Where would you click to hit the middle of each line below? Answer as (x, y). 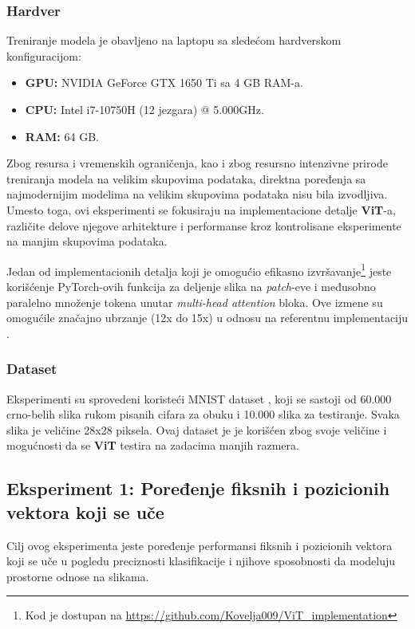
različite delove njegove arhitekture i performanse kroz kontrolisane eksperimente (204, 225)
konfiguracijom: (44, 55)
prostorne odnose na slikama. (78, 576)
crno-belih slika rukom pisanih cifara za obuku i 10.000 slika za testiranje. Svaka (203, 414)
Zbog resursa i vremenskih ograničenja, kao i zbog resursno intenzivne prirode (197, 163)
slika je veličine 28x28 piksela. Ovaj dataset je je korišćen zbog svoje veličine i (197, 429)
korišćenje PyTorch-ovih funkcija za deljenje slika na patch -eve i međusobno (191, 286)
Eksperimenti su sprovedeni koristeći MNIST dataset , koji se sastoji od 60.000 (199, 398)
